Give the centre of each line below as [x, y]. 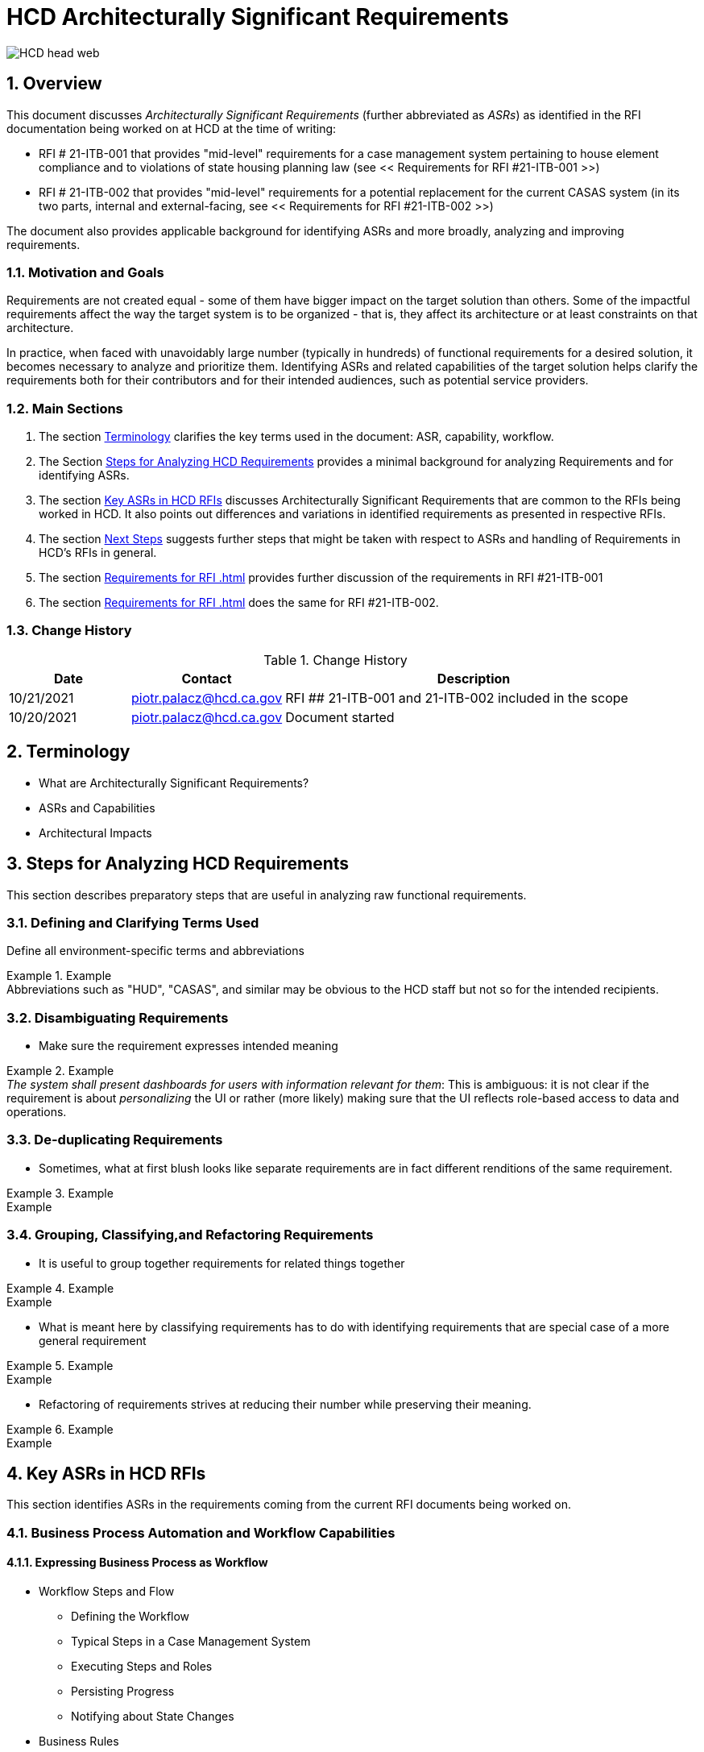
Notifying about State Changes [153, 1716]
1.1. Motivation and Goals [85, 272]
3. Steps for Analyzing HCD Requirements [178, 864]
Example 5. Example [60, 1365]
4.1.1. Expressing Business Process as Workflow [137, 1563]
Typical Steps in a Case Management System [191, 1641]
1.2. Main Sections [65, 408]
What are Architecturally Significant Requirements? [174, 783]
